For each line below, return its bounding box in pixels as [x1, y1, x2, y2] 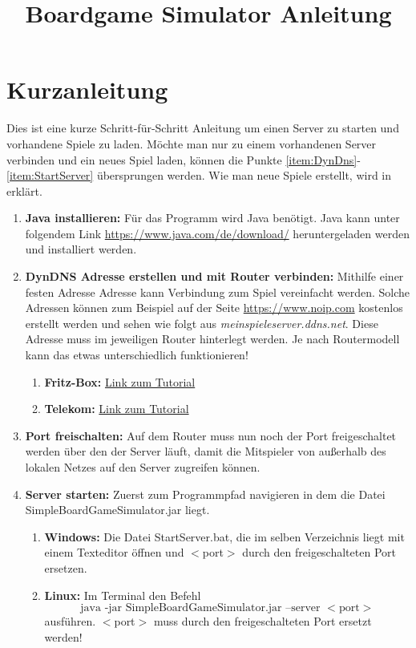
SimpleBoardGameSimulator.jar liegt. [25, 501, 210, 518]
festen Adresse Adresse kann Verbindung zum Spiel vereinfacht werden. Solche [25, 283, 410, 300]
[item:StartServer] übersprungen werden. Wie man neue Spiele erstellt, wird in [6, 167, 392, 184]
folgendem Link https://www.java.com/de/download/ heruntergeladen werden [25, 225, 410, 241]
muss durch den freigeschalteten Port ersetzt [153, 613, 372, 630]
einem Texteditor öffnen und [44, 544, 184, 561]
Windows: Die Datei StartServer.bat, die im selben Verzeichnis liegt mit [44, 528, 405, 545]
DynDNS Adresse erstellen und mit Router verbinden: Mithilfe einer [25, 268, 404, 285]
